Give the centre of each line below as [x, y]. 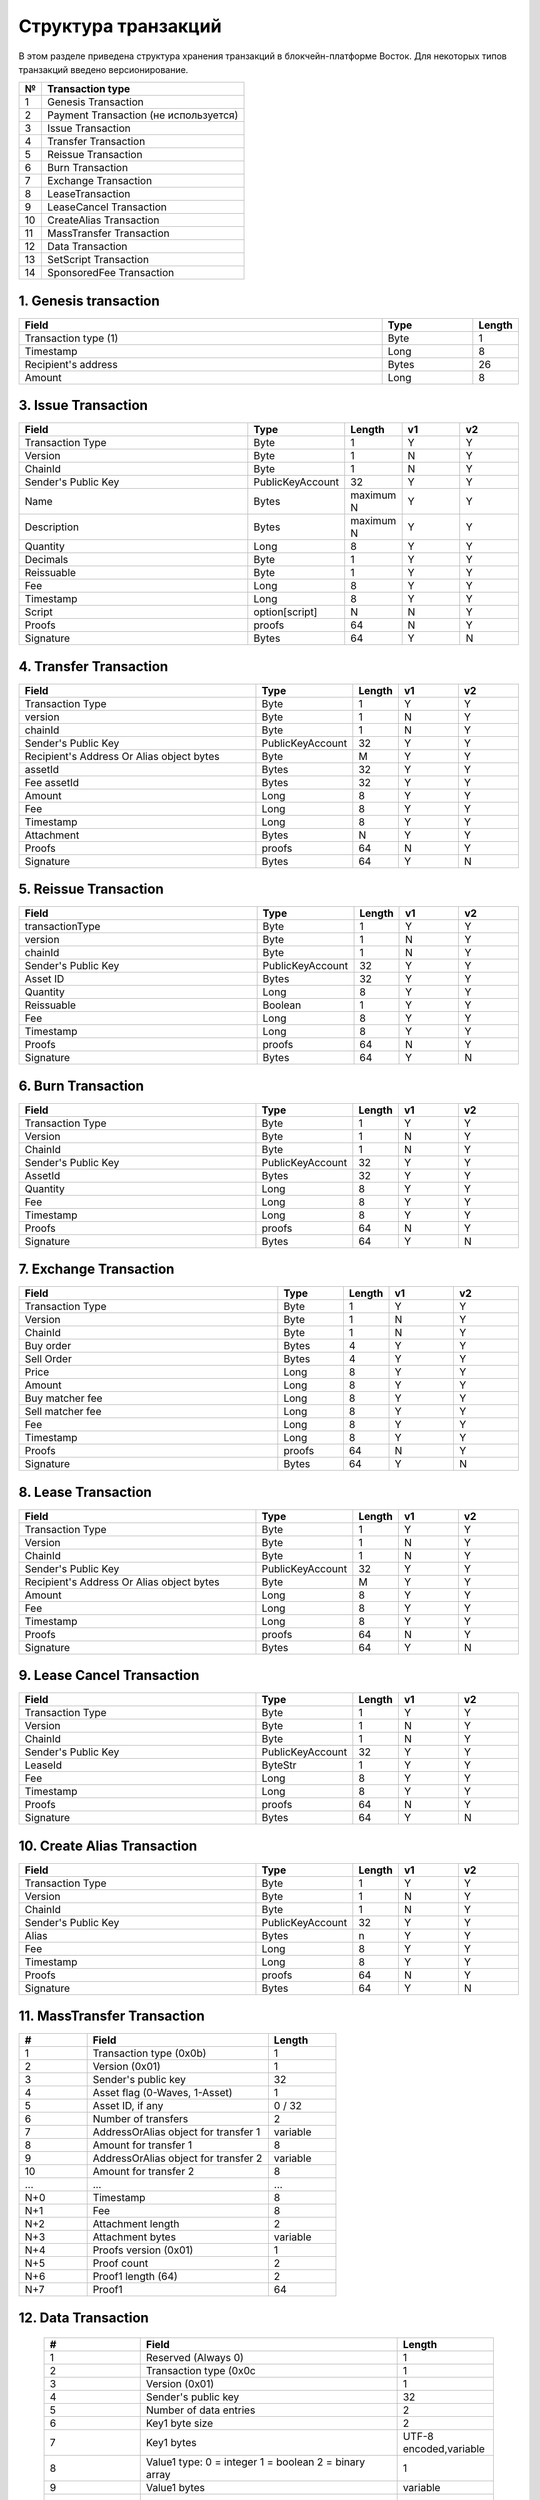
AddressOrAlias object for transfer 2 [177, 2158]
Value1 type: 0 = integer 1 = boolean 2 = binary [255, 2462]
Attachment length [136, 2224]
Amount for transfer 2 [143, 2172]
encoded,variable [443, 2448]
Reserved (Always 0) [194, 2357]
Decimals [46, 560]
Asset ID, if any [128, 2106]
